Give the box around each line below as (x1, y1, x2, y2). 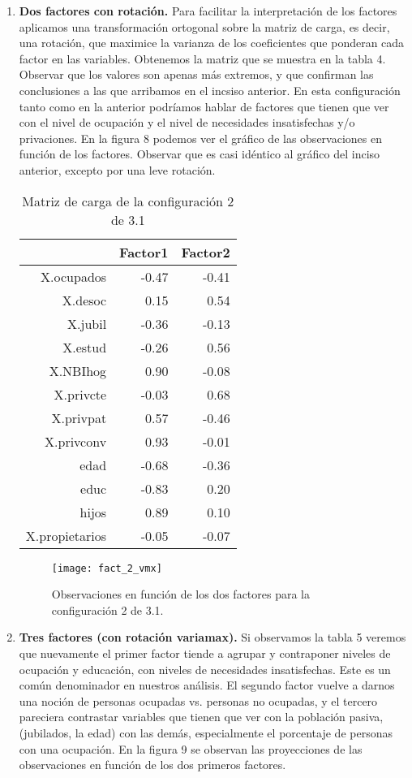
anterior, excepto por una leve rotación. (19, 161, 216, 178)
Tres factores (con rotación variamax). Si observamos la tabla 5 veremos (19, 629, 406, 646)
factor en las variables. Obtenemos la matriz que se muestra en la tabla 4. (19, 50, 386, 67)
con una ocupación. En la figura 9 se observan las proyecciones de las (19, 740, 363, 757)
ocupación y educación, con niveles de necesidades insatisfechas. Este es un (19, 660, 391, 677)
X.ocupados (41, 266, 107, 286)
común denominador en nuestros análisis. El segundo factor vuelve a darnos (19, 676, 395, 694)
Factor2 (181, 242, 230, 261)
